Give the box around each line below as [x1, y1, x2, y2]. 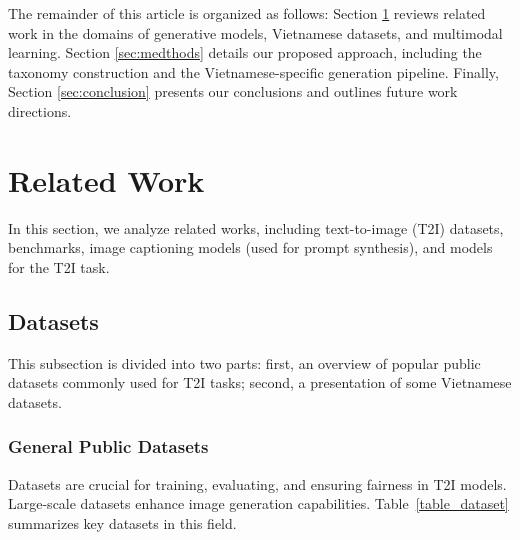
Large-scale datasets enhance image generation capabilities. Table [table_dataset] [8, 493, 509, 514]
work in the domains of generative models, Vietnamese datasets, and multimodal [8, 22, 503, 43]
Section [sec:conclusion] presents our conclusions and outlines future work [8, 81, 458, 102]
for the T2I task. [8, 256, 110, 277]
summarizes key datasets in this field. [8, 512, 237, 533]
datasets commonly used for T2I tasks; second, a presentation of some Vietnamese [8, 372, 512, 393]
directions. [8, 100, 72, 121]
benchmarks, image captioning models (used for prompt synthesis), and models [8, 237, 493, 258]
